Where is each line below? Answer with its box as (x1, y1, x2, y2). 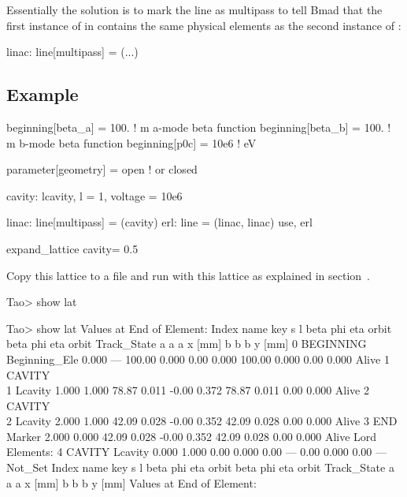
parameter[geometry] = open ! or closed (6, 161, 198, 177)
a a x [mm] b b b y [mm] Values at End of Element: (6, 474, 257, 491)
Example (6, 82, 79, 106)
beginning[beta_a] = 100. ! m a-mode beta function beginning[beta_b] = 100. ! (6, 118, 391, 135)
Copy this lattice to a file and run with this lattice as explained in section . (6, 267, 370, 283)
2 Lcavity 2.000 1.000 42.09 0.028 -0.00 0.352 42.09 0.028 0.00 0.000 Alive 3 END (6, 413, 398, 429)
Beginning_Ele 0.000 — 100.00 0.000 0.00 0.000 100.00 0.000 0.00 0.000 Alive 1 (6, 350, 390, 367)
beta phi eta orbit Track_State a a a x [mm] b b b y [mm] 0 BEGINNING (6, 335, 367, 352)
